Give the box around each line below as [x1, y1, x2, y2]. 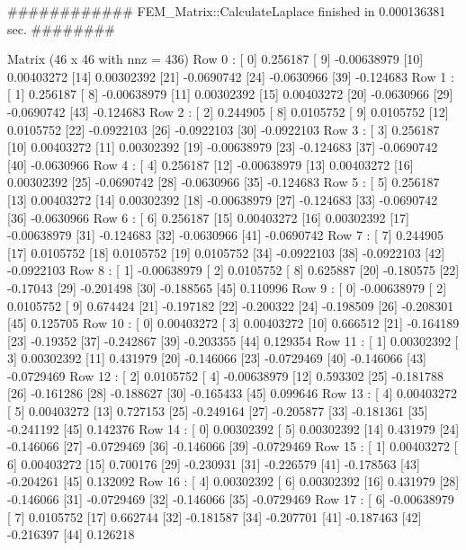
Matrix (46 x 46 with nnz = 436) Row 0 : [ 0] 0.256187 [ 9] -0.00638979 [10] [7, 49, 424, 68]
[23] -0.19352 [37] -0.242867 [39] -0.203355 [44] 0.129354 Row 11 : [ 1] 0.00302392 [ [7, 331, 459, 350]
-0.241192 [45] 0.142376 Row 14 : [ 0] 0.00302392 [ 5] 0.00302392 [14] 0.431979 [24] [7, 419, 460, 438]
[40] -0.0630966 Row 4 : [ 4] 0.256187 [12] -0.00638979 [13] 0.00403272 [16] [7, 155, 414, 173]
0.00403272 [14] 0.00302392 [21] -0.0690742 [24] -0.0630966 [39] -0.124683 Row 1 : [7, 67, 454, 85]
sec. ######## [7, 19, 115, 38]
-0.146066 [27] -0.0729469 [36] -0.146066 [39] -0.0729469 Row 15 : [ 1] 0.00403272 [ [7, 437, 458, 456]
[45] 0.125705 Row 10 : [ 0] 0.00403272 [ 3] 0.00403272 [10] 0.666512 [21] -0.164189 [7, 314, 460, 333]
